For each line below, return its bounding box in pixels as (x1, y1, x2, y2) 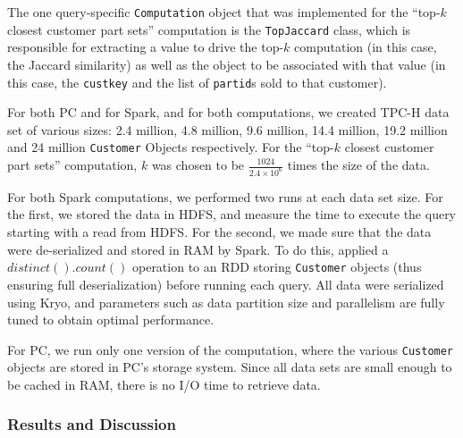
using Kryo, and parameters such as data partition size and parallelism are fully (7, 292, 445, 311)
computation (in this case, (294, 38, 437, 56)
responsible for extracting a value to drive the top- (7, 38, 284, 56)
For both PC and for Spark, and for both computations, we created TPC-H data (7, 103, 450, 122)
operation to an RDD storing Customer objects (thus (131, 257, 422, 276)
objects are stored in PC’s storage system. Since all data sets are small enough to (7, 358, 452, 376)
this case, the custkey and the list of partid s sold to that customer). (7, 72, 387, 91)
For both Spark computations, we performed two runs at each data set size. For (7, 187, 443, 206)
